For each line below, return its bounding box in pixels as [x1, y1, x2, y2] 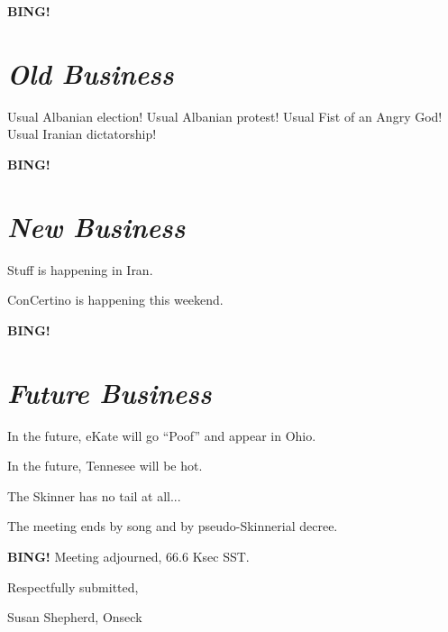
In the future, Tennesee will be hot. [7, 456, 203, 475]
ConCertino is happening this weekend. [7, 290, 224, 309]
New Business [7, 207, 186, 245]
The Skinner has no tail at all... [7, 486, 181, 505]
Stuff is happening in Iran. [7, 260, 153, 279]
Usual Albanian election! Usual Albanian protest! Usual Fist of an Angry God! [7, 106, 443, 125]
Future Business [7, 373, 212, 411]
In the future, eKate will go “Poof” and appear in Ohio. [7, 426, 316, 444]
